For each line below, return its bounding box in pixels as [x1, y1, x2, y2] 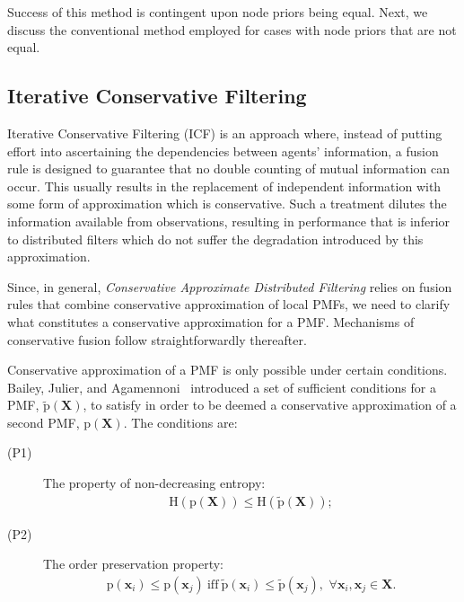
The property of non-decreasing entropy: [43, 474, 266, 492]
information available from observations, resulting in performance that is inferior [7, 211, 451, 230]
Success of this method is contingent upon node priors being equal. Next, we [7, 3, 428, 21]
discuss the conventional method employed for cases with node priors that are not [7, 20, 457, 39]
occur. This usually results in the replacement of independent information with [7, 176, 442, 195]
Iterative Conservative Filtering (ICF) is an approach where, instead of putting [7, 123, 442, 142]
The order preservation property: [43, 554, 223, 573]
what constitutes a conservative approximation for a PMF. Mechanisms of [7, 312, 415, 331]
